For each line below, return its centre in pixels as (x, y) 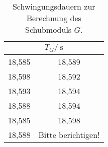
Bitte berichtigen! (69, 135)
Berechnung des (54, 18)
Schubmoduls (48, 29)
